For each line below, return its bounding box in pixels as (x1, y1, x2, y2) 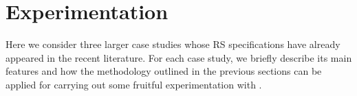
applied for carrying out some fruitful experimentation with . (6, 77, 262, 91)
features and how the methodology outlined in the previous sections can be (6, 64, 322, 78)
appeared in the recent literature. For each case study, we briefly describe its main (6, 50, 352, 64)
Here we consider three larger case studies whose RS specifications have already (6, 37, 340, 51)
